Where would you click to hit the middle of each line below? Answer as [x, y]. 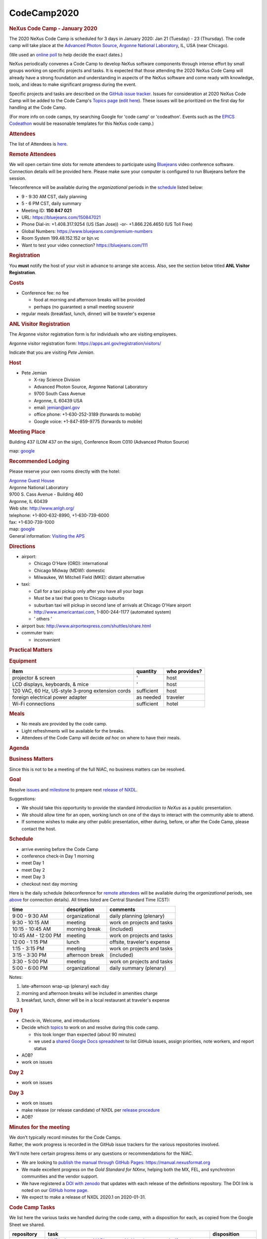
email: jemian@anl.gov [57, 407]
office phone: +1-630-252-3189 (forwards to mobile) [87, 414]
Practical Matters [31, 650]
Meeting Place [27, 432]
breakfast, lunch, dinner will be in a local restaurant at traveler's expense [96, 1000]
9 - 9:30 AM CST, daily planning [54, 196]
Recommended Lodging [39, 461]
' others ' [43, 619]
